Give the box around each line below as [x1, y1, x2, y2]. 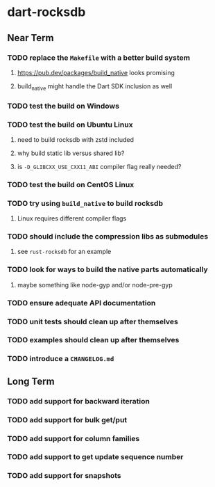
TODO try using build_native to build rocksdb [7, 198, 163, 208]
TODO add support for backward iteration [7, 396, 150, 406]
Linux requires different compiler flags [17, 214, 127, 223]
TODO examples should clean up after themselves [7, 335, 180, 345]
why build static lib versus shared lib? [17, 149, 125, 157]
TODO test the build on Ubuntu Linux [7, 120, 133, 129]
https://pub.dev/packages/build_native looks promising [17, 68, 175, 77]
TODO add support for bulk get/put [7, 415, 128, 424]
